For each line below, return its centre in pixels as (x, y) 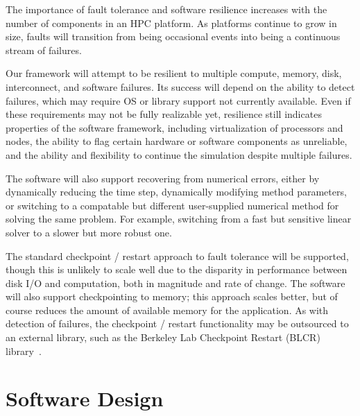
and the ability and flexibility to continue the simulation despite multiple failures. (179, 154)
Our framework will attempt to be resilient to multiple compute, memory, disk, (174, 73)
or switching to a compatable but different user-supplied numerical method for (172, 205)
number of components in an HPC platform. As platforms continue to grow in (171, 23)
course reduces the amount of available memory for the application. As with (167, 310)
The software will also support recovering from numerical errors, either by (163, 178)
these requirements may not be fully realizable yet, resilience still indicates (164, 114)
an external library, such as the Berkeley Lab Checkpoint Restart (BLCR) (163, 337)
